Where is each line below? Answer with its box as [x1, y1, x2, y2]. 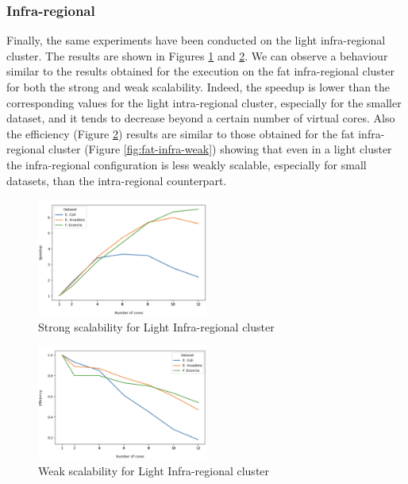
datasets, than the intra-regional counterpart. [6, 172, 227, 188]
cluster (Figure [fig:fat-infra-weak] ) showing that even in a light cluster [48, 141, 392, 157]
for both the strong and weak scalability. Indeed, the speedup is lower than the [6, 79, 391, 95]
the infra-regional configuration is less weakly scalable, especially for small [6, 156, 367, 172]
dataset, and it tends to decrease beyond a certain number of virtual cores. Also [6, 110, 395, 126]
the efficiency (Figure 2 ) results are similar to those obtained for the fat [6, 125, 355, 141]
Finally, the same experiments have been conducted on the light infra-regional [6, 32, 386, 48]
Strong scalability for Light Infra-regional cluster [38, 318, 275, 335]
